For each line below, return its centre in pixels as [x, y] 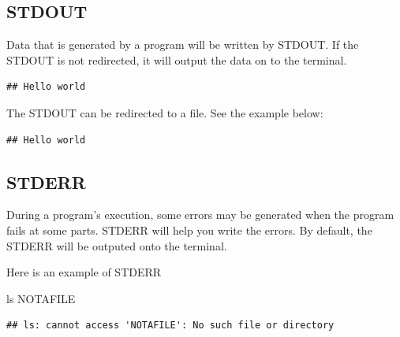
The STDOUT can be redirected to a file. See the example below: [165, 112]
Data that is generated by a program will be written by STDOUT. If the [183, 44]
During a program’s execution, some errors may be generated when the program [200, 215]
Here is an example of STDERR [84, 272]
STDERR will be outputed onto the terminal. [117, 245]
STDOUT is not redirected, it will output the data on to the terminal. [177, 59]
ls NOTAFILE [41, 298]
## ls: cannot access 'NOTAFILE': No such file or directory [170, 326]
